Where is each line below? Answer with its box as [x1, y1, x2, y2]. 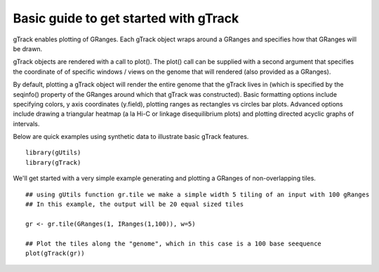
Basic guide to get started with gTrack [13, 11, 239, 26]
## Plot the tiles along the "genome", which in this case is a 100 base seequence [25, 239, 322, 247]
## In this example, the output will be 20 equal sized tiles [25, 200, 244, 208]
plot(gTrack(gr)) [25, 249, 85, 257]
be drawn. [13, 44, 43, 53]
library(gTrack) [25, 158, 81, 166]
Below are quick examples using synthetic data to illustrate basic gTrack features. [13, 132, 249, 141]
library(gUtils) [25, 149, 81, 157]
